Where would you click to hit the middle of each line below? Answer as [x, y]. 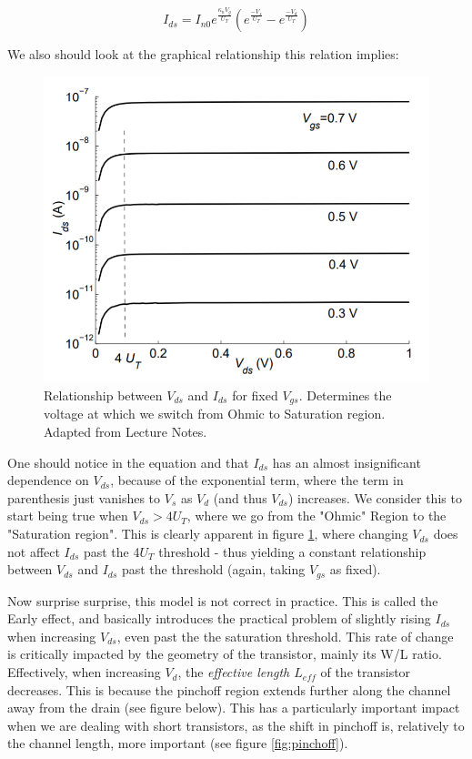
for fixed [255, 395]
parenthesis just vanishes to [84, 497]
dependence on [48, 480]
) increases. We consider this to [375, 497]
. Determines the [345, 395]
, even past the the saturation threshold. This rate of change [285, 636]
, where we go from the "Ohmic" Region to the [316, 516]
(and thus [240, 497]
